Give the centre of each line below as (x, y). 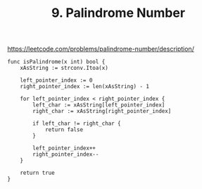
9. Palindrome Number (118, 13)
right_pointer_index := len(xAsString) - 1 (85, 87)
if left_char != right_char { (77, 124)
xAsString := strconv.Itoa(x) (64, 68)
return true (37, 173)
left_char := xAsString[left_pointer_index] (99, 105)
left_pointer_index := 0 (56, 80)
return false (64, 130)
